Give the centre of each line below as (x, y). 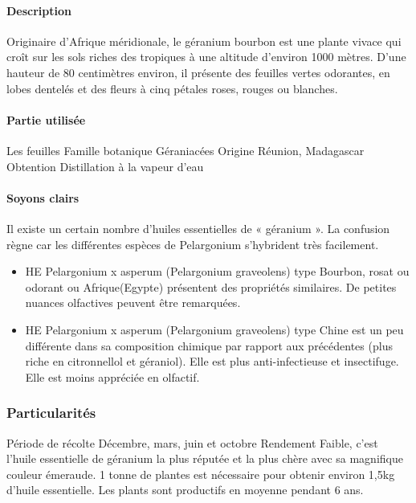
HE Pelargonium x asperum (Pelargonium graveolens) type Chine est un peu (214, 329)
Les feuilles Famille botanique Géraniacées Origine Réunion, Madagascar (186, 150)
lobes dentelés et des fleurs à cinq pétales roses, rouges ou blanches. (172, 88)
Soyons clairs (43, 197)
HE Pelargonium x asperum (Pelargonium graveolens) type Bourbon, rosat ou (217, 271)
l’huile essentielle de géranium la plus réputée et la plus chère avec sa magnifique (205, 458)
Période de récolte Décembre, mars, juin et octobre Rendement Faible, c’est (192, 442)
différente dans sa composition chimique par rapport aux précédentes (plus (209, 345)
